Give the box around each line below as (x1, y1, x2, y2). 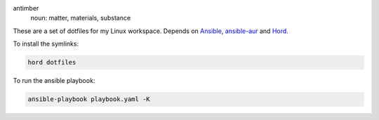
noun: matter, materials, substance (30, 14, 131, 22)
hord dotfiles (27, 58, 77, 67)
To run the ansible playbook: (13, 76, 95, 85)
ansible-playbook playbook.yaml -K (27, 95, 150, 103)
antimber (13, 4, 39, 12)
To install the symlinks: (13, 39, 79, 48)
